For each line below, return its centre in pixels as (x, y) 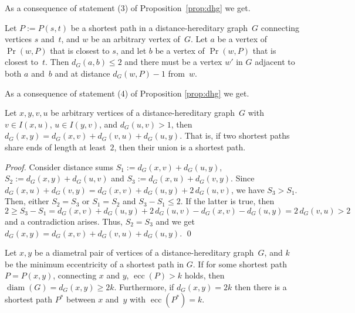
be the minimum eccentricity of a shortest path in (94, 264)
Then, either (27, 201)
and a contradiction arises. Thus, (64, 221)
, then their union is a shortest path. (180, 147)
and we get (175, 221)
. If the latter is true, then (227, 201)
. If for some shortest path (240, 264)
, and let (131, 50)
